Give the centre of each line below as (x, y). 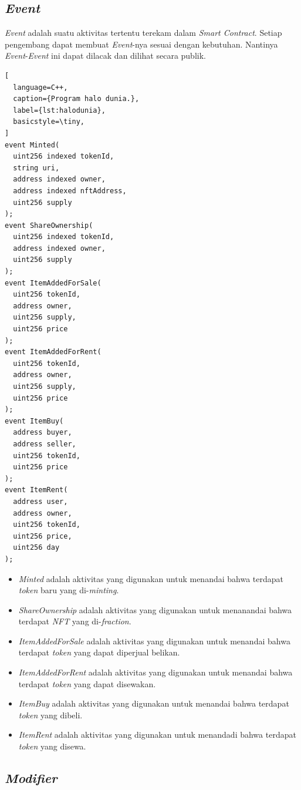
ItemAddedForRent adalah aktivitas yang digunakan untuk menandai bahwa (155, 672)
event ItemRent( (36, 490)
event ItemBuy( (34, 421)
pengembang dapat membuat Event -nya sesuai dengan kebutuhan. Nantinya (141, 44)
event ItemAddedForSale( (53, 283)
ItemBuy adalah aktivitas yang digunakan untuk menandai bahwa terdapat (154, 703)
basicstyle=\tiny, (49, 122)
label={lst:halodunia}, (59, 110)
